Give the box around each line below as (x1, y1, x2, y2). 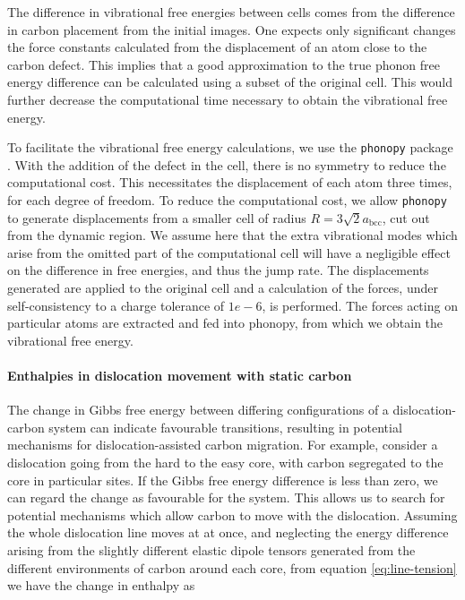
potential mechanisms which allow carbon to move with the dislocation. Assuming (7, 505, 458, 524)
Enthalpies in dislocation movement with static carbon (7, 366, 352, 384)
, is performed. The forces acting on (262, 296, 458, 314)
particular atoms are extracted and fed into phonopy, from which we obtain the (7, 313, 443, 332)
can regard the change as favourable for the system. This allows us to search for (7, 488, 445, 507)
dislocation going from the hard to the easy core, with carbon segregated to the (7, 452, 443, 471)
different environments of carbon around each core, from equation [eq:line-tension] (7, 558, 457, 577)
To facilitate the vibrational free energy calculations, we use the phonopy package (7, 138, 453, 157)
